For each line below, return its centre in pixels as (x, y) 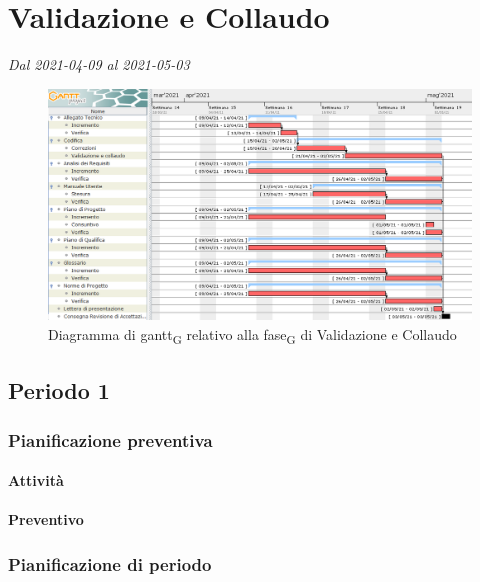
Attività (36, 480)
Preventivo (46, 519)
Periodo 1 (59, 390)
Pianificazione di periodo (110, 563)
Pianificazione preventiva (110, 439)
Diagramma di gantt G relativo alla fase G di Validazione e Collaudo (252, 335)
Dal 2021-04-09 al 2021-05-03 (99, 64)
